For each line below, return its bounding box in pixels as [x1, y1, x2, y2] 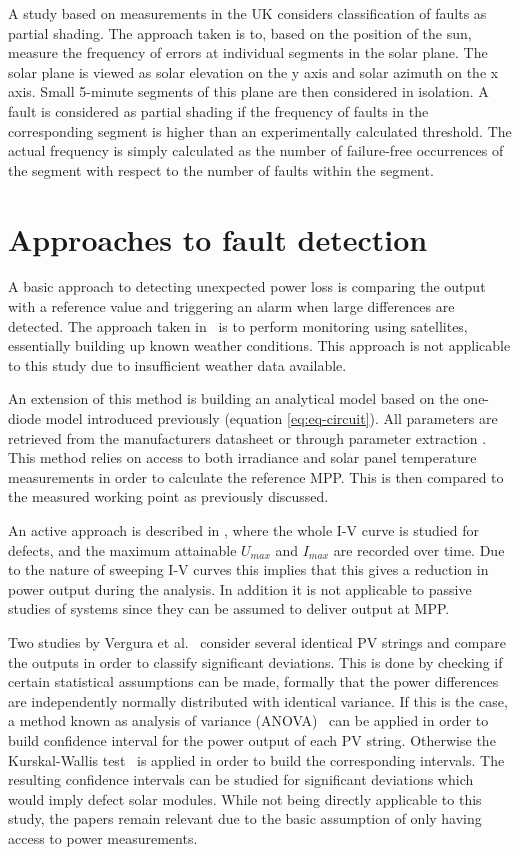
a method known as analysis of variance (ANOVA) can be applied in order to [8, 710, 489, 731]
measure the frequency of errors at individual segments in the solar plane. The [8, 42, 488, 63]
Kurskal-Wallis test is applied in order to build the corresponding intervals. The [8, 749, 505, 770]
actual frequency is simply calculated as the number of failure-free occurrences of [8, 140, 504, 161]
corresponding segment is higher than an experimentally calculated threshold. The [8, 120, 512, 141]
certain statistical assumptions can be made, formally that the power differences [8, 671, 499, 692]
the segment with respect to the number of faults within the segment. [8, 159, 434, 180]
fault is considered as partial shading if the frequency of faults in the [8, 100, 429, 121]
